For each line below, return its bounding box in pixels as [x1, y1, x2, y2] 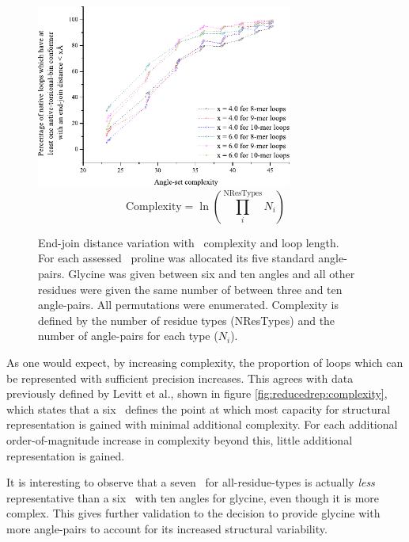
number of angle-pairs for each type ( [38, 327, 218, 344]
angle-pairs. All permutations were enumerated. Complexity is [38, 296, 339, 313]
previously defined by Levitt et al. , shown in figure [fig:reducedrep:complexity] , [6, 385, 388, 402]
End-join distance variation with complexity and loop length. [38, 234, 339, 250]
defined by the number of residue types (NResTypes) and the [38, 311, 335, 328]
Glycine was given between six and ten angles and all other [68, 265, 355, 281]
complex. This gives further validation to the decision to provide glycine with [6, 505, 381, 521]
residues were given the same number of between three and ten [38, 281, 343, 297]
